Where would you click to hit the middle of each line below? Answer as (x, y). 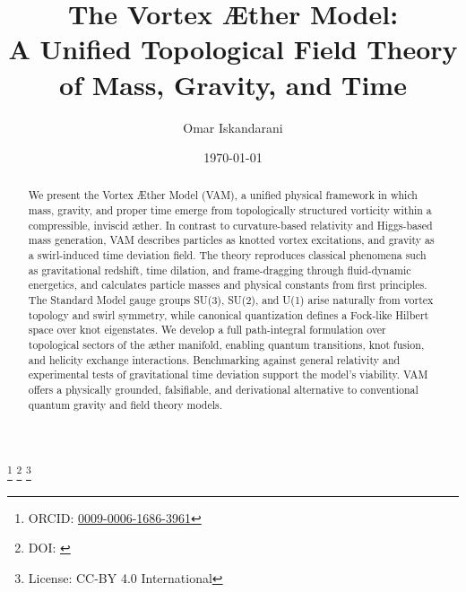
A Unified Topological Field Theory (233, 49)
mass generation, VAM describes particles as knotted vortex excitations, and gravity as (231, 240)
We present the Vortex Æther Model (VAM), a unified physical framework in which (223, 195)
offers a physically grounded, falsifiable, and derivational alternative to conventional (223, 390)
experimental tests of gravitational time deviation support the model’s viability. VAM (228, 374)
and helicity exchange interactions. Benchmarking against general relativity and (214, 359)
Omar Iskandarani (233, 127)
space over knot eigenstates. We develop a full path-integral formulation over (207, 330)
